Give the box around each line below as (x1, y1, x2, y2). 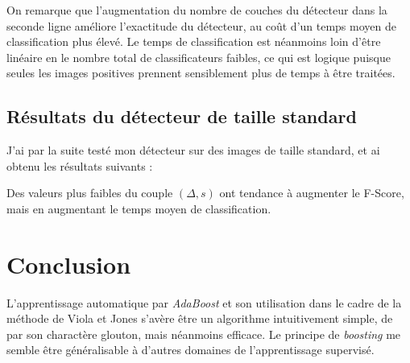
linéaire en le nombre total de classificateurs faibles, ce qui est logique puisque (6, 48, 391, 65)
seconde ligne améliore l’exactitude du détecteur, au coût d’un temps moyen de (6, 17, 396, 34)
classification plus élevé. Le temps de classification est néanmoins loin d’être (6, 33, 381, 50)
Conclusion (6, 247, 131, 280)
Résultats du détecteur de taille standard (6, 104, 357, 129)
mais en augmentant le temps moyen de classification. (6, 200, 271, 217)
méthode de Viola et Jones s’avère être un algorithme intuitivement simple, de (6, 310, 393, 327)
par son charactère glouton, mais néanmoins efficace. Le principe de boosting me (6, 325, 401, 342)
